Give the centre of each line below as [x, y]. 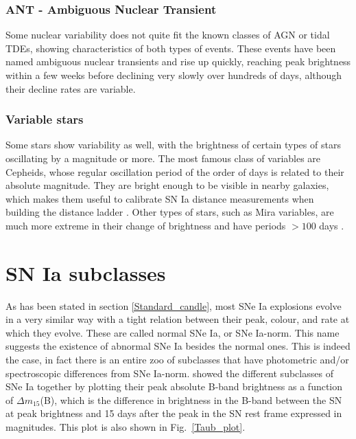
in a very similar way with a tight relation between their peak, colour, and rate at [178, 319]
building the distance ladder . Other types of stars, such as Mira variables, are [170, 212]
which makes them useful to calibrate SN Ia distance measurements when [160, 198]
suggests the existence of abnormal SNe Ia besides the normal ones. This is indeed [178, 346]
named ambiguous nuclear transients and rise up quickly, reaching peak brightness [178, 61]
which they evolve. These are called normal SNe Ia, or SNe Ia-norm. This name [173, 332]
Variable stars [45, 119]
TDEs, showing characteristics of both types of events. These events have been [171, 48]
